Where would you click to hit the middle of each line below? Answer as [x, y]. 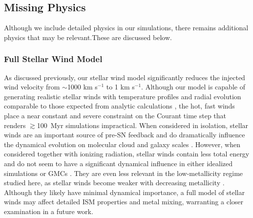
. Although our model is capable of [193, 87]
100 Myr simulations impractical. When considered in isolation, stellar [143, 125]
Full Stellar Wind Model [53, 59]
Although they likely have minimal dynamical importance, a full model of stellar [124, 192]
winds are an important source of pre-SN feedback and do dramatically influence [125, 135]
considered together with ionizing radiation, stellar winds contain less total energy [127, 154]
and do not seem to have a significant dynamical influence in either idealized [118, 163]
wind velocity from [32, 87]
